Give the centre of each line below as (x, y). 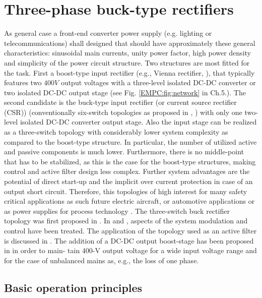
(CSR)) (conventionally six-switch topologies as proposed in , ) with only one (123, 112)
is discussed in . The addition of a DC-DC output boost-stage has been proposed (129, 240)
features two (23, 82)
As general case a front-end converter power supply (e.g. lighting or (108, 33)
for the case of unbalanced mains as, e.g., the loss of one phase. (102, 260)
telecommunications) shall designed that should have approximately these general (130, 43)
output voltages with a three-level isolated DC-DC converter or (158, 82)
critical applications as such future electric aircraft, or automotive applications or (129, 201)
